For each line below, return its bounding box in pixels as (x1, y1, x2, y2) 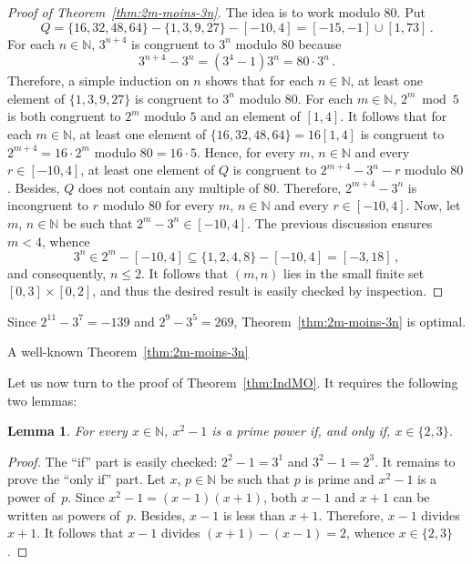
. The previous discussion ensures (247, 213, 433, 232)
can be (393, 487, 430, 506)
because (298, 34, 342, 53)
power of (7, 487, 56, 506)
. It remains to (375, 451, 456, 470)
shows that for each (205, 71, 314, 90)
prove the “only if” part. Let (7, 469, 166, 488)
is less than (222, 505, 285, 524)
